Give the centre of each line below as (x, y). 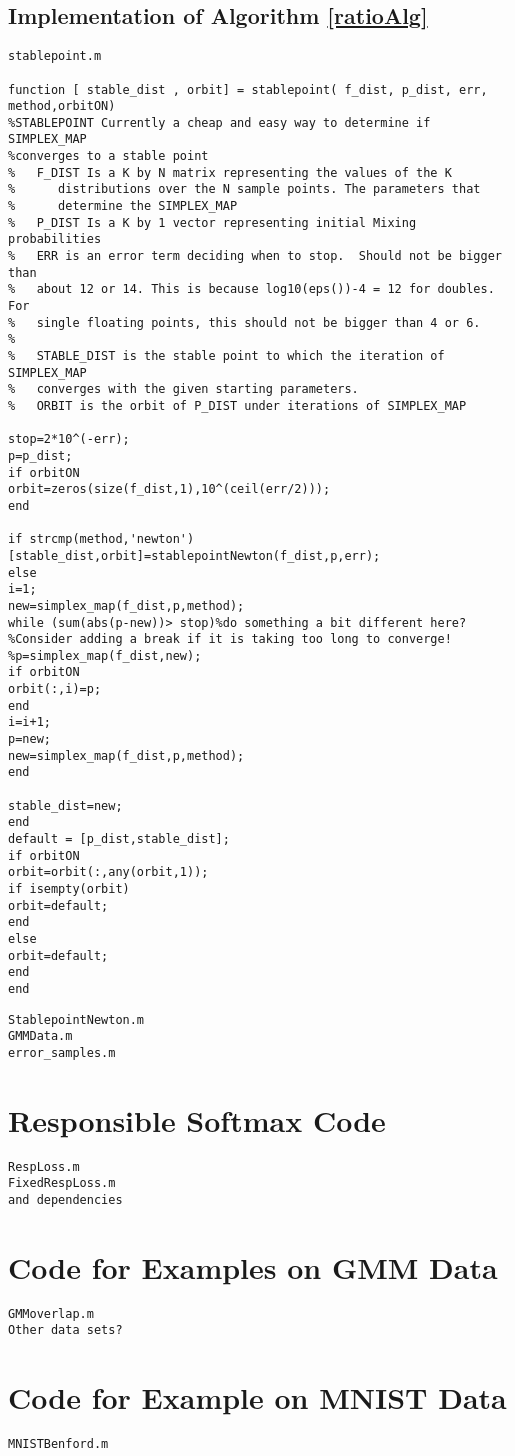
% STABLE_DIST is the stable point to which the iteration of (226, 356)
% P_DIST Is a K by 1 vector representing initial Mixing (212, 222)
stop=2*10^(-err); (69, 439)
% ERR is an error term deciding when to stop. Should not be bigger (255, 256)
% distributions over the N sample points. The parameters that (244, 189)
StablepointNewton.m (76, 1019)
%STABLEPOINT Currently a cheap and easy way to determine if (219, 122)
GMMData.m (40, 1036)
